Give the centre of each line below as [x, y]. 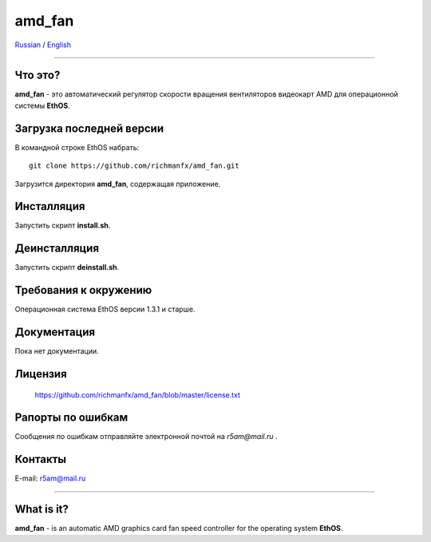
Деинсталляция [57, 249]
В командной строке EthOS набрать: [77, 147]
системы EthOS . [43, 105]
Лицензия [41, 374]
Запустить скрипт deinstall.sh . [67, 267]
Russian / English [43, 45]
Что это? [38, 75]
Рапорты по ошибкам [71, 418]
